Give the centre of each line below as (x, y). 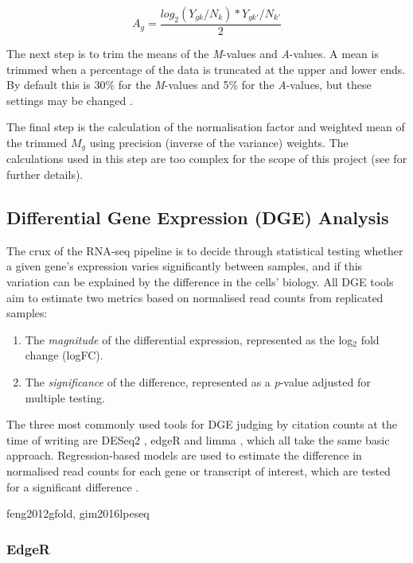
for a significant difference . (73, 486)
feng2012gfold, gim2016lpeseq (78, 513)
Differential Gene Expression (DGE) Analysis (198, 217)
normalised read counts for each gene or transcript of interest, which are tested (199, 470)
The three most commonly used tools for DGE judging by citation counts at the (202, 424)
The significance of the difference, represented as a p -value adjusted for (198, 382)
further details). (45, 175)
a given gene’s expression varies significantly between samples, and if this (185, 266)
